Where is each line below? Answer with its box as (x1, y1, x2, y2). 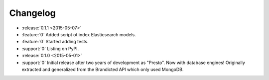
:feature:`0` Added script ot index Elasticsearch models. (21, 31, 136, 37)
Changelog (9, 7, 56, 18)
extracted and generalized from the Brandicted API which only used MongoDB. (21, 66, 184, 72)
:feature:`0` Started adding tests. (21, 39, 89, 45)
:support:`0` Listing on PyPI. (21, 45, 79, 52)
